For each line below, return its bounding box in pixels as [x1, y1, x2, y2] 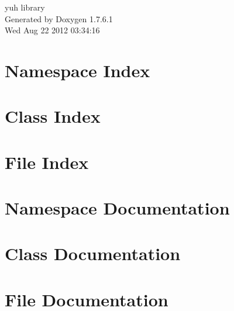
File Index [5, 150, 89, 174]
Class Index [5, 104, 101, 128]
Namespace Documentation [5, 196, 230, 220]
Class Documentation [5, 241, 181, 265]
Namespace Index [5, 58, 150, 82]
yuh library [5, 1, 45, 13]
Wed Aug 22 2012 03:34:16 [5, 24, 100, 36]
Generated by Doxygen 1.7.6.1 [5, 12, 113, 25]
